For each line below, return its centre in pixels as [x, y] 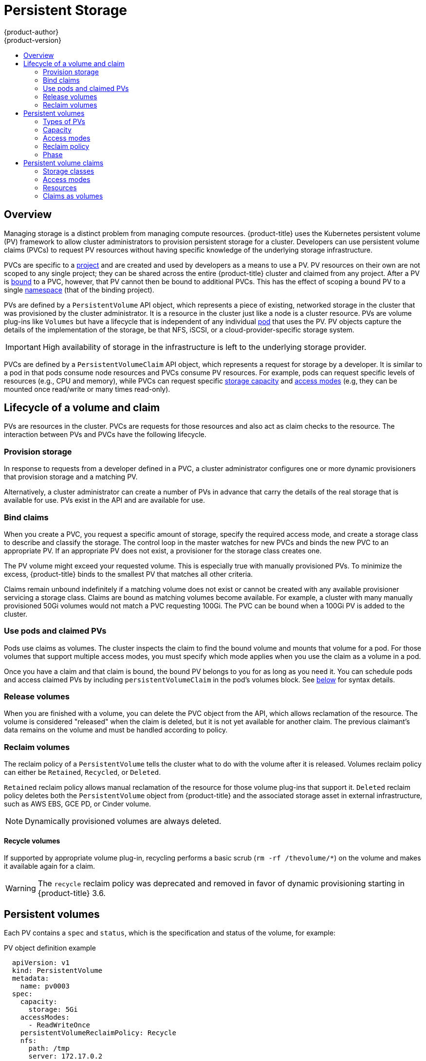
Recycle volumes [32, 841]
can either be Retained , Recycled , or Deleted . [83, 772]
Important [23, 347]
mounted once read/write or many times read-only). [87, 389]
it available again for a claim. [49, 866]
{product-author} [31, 32]
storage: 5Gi [53, 1010]
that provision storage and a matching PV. [71, 477]
